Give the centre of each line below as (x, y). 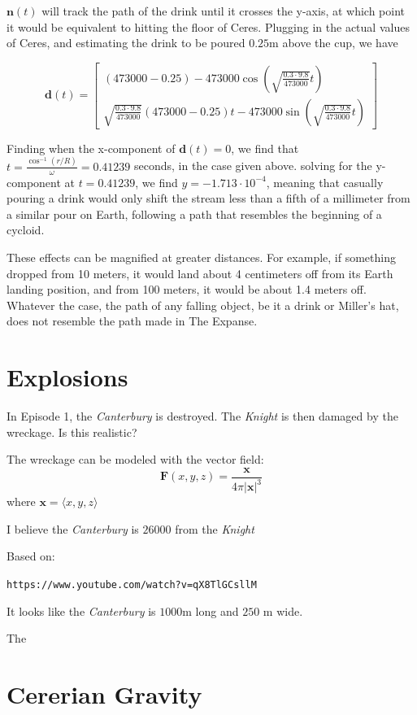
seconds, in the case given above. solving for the (253, 166)
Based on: (31, 556)
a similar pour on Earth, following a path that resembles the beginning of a (194, 214)
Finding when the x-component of (91, 148)
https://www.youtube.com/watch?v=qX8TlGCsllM (132, 585)
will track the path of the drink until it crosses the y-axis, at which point (224, 11)
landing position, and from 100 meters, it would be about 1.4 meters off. (187, 289)
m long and (211, 610)
